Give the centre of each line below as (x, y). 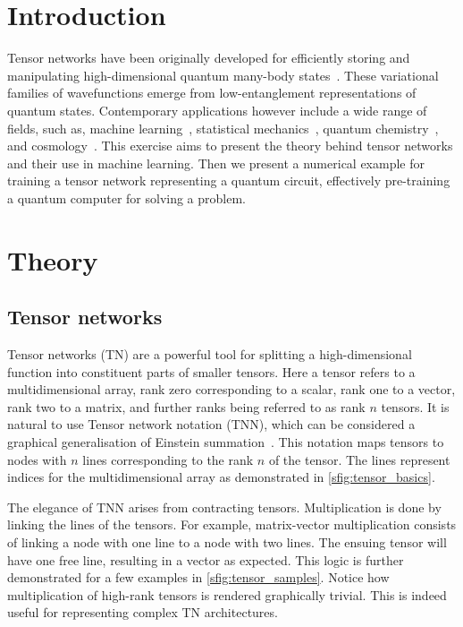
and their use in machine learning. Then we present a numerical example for (216, 163)
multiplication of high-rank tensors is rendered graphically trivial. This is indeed (227, 594)
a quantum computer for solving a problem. (126, 198)
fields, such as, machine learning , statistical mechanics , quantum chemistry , (223, 128)
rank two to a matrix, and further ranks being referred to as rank (186, 406)
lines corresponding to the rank (168, 459)
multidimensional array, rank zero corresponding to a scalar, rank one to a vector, (231, 389)
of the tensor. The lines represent (359, 459)
